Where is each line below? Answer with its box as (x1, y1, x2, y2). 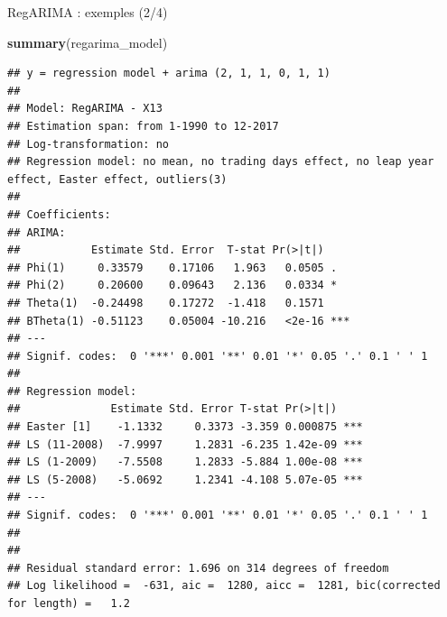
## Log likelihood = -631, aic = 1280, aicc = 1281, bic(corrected (7, 579, 441, 593)
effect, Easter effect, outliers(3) (7, 172, 228, 186)
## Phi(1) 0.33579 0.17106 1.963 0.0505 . (7, 261, 338, 274)
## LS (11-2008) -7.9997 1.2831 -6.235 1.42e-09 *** (7, 437, 363, 451)
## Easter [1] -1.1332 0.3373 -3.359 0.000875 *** (7, 420, 363, 434)
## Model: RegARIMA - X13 (7, 102, 163, 115)
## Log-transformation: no (7, 137, 169, 151)
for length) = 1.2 (7, 597, 131, 610)
